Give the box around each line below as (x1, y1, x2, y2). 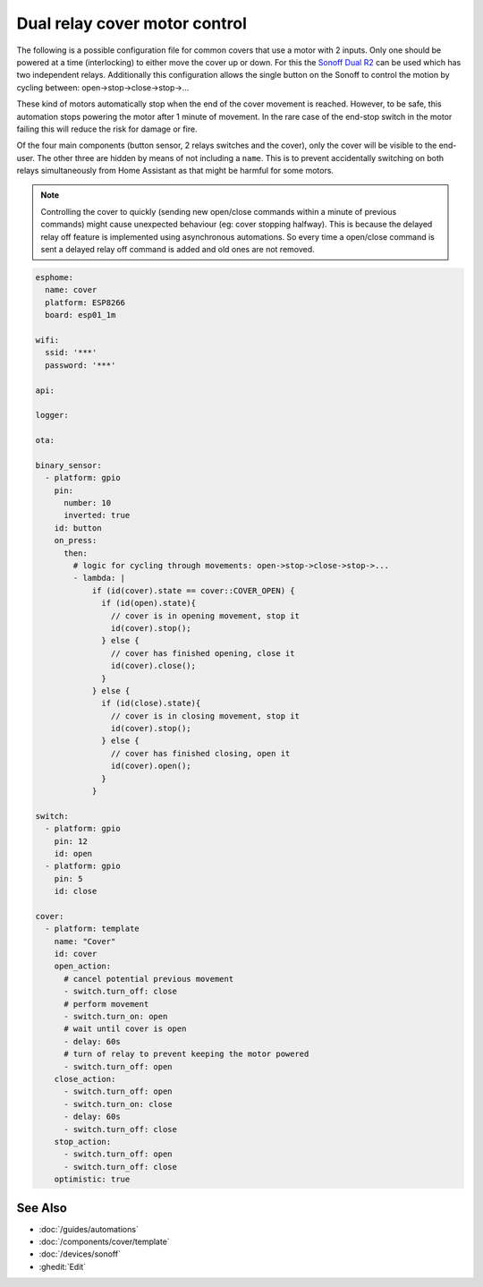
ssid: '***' (45, 347, 97, 358)
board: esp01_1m (45, 310, 116, 320)
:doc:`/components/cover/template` (38, 1236, 170, 1248)
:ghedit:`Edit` (38, 1261, 87, 1272)
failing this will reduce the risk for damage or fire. (16, 124, 198, 134)
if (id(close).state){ (101, 698, 201, 709)
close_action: (54, 1074, 116, 1084)
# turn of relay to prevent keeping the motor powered (64, 1049, 309, 1060)
